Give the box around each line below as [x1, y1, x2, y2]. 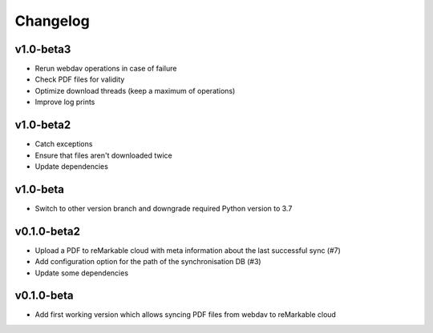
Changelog [14, 12, 90, 30]
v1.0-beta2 [14, 118, 71, 132]
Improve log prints [34, 97, 95, 107]
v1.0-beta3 [14, 42, 71, 56]
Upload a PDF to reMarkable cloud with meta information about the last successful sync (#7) [34, 245, 341, 255]
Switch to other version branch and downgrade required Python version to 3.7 [34, 203, 293, 213]
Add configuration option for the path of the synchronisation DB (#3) [34, 257, 261, 267]
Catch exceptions [34, 139, 93, 149]
